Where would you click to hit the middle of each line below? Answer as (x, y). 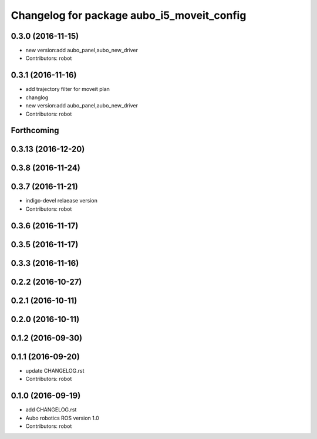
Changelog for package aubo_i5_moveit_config (129, 15)
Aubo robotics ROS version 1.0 (62, 418)
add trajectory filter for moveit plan (68, 89)
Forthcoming (35, 131)
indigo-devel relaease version (62, 201)
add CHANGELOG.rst (51, 410)
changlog (37, 97)
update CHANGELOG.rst (55, 370)
